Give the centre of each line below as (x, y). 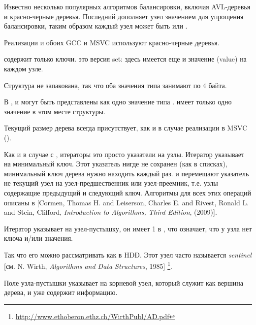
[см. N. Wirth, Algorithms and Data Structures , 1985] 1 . (88, 265)
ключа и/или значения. (39, 238)
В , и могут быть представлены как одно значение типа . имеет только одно (118, 102)
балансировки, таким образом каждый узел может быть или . (96, 26)
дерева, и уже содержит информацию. (61, 292)
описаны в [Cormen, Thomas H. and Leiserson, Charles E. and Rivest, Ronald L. (127, 202)
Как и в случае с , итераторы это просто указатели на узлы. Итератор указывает (124, 154)
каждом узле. (24, 68)
